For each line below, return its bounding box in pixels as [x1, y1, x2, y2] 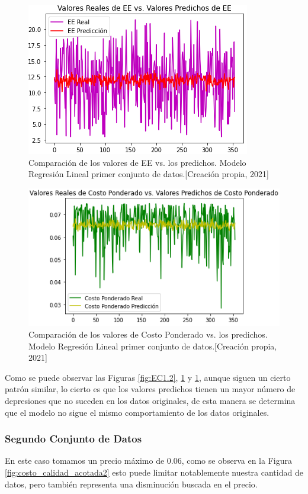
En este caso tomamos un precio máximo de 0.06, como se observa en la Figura [5, 454, 292, 467]
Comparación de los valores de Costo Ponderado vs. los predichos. [28, 328, 268, 341]
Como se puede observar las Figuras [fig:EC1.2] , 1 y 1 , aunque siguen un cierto [5, 371, 291, 383]
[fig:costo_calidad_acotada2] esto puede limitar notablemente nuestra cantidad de [5, 466, 303, 478]
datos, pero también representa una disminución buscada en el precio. [5, 477, 258, 490]
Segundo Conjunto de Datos [5, 431, 142, 446]
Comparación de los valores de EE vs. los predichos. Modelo [28, 156, 246, 168]
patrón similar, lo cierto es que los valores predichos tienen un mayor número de [5, 383, 296, 395]
